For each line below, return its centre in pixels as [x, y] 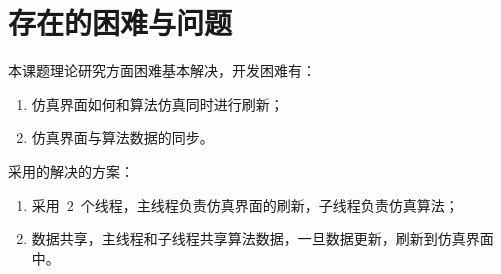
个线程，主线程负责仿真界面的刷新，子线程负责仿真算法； [269, 204]
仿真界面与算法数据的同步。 [122, 137]
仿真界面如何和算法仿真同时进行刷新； [157, 103]
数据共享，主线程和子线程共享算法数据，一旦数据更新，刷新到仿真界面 [262, 238]
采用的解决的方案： [71, 170]
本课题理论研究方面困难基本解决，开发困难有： [162, 70]
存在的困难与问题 [120, 22]
